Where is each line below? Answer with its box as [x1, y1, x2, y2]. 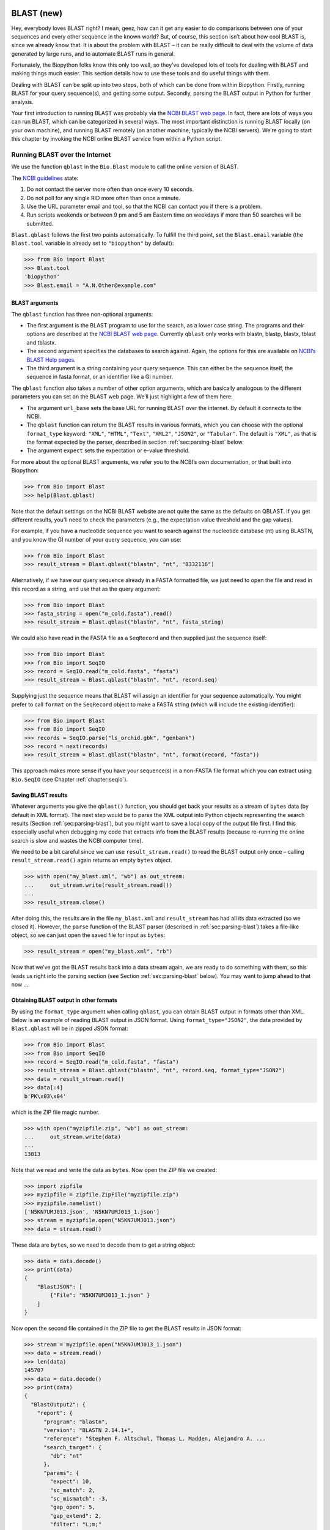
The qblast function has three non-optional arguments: [11, 310, 153, 318]
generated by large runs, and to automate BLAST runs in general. [11, 50, 175, 58]
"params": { [43, 1469, 79, 1476]
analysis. [11, 98, 34, 105]
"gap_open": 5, [50, 1504, 96, 1511]
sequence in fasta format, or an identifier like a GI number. [26, 373, 174, 381]
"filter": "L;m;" [50, 1521, 102, 1528]
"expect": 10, [50, 1478, 92, 1485]
